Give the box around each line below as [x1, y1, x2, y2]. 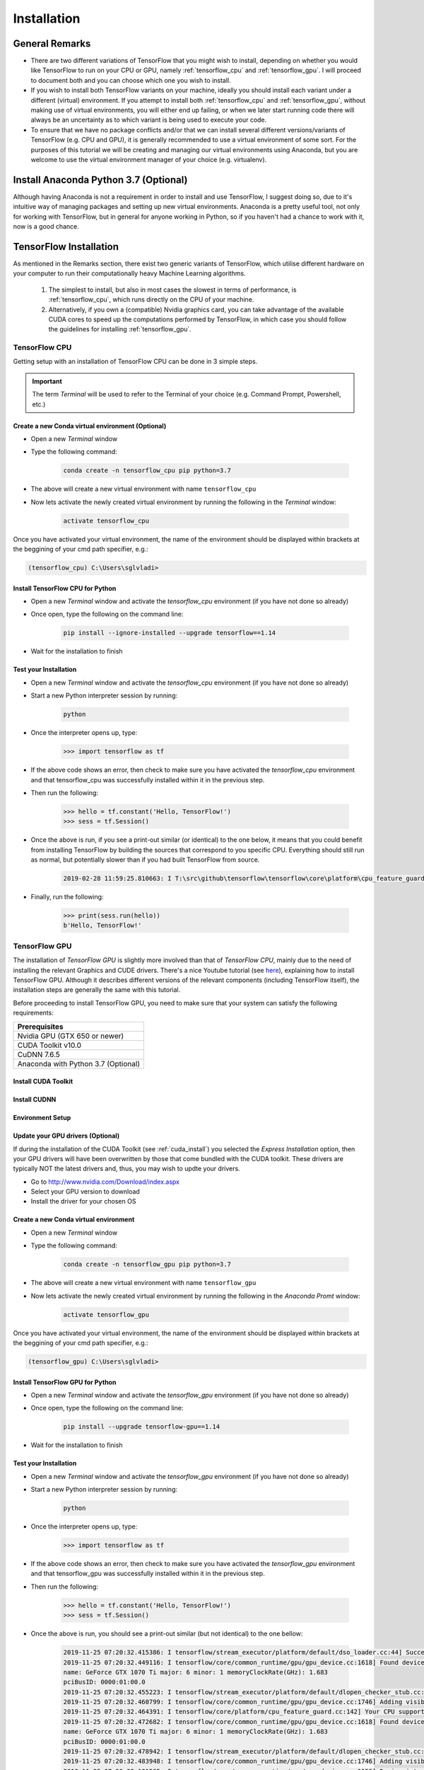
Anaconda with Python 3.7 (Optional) [17, 1058, 141, 1068]
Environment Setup [13, 1114, 71, 1122]
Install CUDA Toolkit [13, 1077, 73, 1086]
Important [32, 377, 63, 385]
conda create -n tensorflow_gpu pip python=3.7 [63, 1260, 231, 1269]
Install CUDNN [13, 1095, 57, 1104]
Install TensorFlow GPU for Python [13, 1378, 117, 1386]
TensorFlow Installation [13, 241, 119, 253]
